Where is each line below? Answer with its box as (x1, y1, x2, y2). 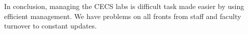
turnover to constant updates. (4, 20, 97, 31)
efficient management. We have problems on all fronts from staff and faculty (4, 10, 241, 21)
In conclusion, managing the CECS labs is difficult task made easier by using (4, 1, 244, 11)
